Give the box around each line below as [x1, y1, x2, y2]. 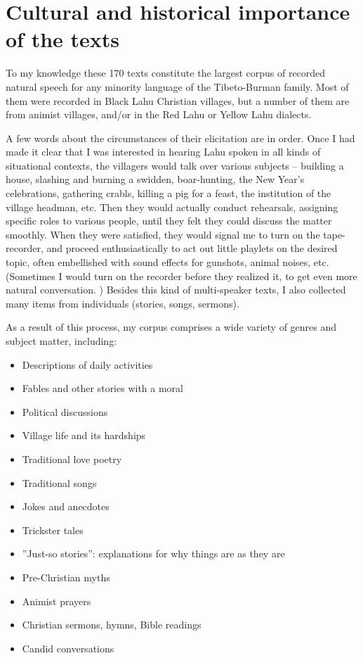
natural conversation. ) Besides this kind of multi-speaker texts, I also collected [6, 282, 346, 297]
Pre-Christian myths [22, 569, 110, 584]
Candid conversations [22, 640, 114, 655]
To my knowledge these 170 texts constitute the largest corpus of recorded [6, 65, 326, 80]
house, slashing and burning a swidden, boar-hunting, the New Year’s [6, 172, 305, 186]
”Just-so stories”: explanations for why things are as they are [22, 546, 285, 561]
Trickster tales [22, 522, 84, 537]
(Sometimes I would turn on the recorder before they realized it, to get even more [6, 268, 357, 283]
